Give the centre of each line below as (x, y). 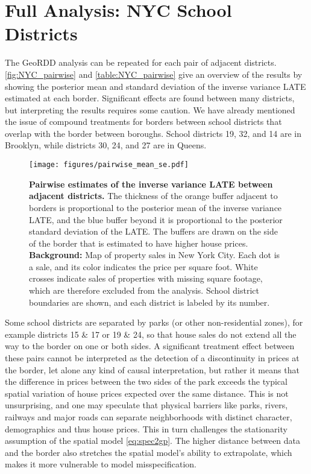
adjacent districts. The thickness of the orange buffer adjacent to (153, 196)
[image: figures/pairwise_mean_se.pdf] (109, 165)
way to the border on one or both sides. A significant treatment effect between (150, 346)
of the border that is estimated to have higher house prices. (139, 243)
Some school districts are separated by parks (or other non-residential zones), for (154, 322)
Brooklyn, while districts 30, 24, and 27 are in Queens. (106, 145)
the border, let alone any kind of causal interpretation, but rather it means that (152, 369)
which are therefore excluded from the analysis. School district (144, 290)
